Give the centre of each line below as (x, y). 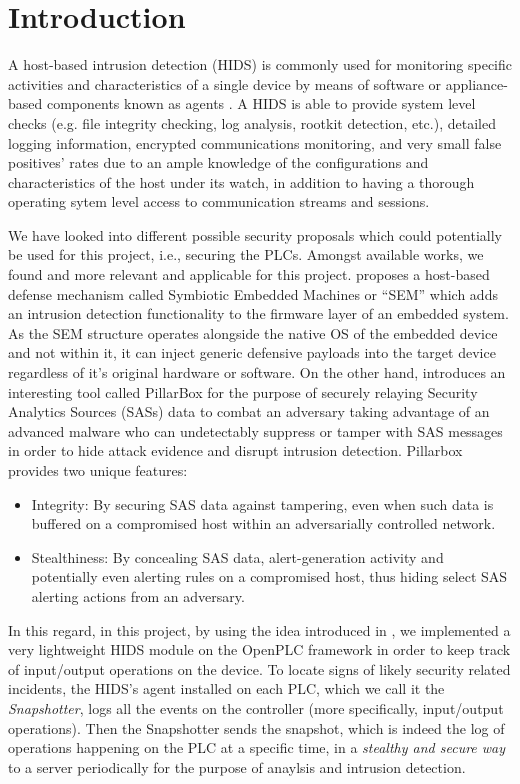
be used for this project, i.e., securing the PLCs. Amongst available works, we (246, 254)
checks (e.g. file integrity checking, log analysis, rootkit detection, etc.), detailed (252, 122)
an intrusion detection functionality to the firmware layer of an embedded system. (258, 313)
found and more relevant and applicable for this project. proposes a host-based (249, 274)
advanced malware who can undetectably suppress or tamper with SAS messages (255, 430)
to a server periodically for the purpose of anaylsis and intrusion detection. (237, 766)
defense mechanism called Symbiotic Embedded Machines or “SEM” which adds (253, 293)
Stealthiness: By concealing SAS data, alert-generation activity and (237, 556)
